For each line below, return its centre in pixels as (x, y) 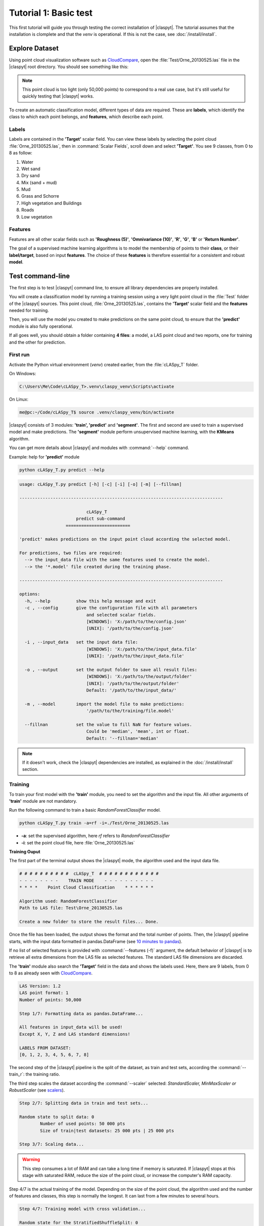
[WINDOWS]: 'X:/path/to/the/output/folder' (139, 677)
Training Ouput (25, 852)
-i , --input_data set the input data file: (81, 642)
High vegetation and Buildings (52, 203)
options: (30, 594)
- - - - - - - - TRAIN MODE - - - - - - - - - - (86, 881)
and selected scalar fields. (121, 615)
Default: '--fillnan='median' (122, 738)
